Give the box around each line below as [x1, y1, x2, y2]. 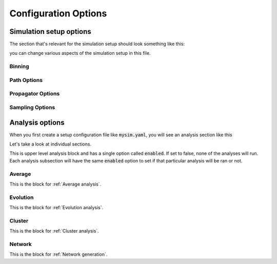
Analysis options [9, 118, 65, 127]
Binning [9, 63, 29, 70]
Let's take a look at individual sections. [9, 141, 92, 147]
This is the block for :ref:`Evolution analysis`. [9, 205, 104, 211]
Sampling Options [9, 104, 55, 111]
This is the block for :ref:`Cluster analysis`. [9, 228, 100, 234]
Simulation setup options [9, 27, 92, 36]
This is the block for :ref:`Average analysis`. [9, 181, 102, 187]
